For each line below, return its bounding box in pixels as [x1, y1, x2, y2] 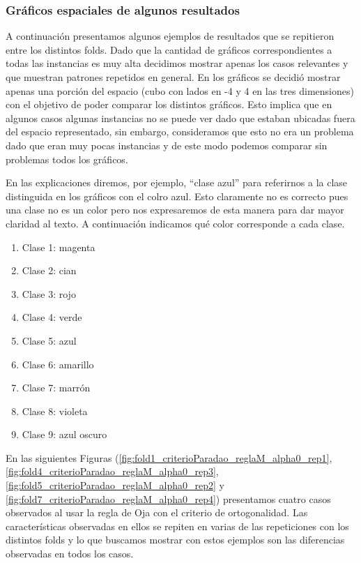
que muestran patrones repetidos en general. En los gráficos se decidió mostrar [6, 70, 341, 84]
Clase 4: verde [22, 310, 82, 324]
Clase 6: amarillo [22, 356, 94, 371]
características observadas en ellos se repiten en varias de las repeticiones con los [6, 518, 349, 533]
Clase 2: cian [22, 263, 77, 278]
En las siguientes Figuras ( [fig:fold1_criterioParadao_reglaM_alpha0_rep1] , [6, 450, 332, 465]
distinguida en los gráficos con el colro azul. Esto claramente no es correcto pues [6, 188, 348, 203]
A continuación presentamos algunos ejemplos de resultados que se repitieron [6, 29, 335, 43]
